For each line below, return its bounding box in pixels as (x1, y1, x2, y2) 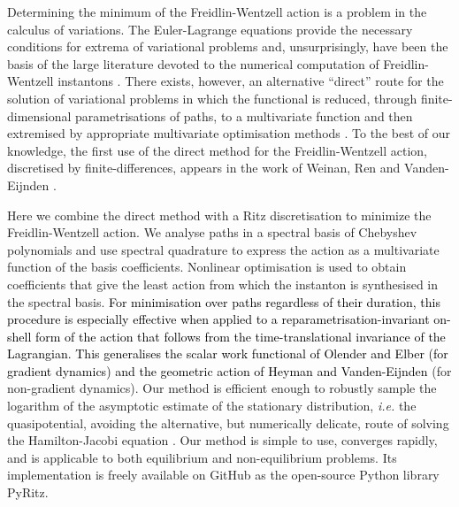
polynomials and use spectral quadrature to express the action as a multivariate (7, 240, 440, 258)
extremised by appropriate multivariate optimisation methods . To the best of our (7, 124, 451, 142)
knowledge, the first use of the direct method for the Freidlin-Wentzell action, (7, 141, 427, 159)
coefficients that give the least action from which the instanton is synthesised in (7, 274, 439, 293)
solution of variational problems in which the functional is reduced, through (7, 88, 417, 107)
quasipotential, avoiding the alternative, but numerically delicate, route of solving (7, 413, 449, 432)
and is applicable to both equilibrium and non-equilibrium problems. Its (7, 448, 397, 466)
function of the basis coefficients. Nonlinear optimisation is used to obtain (7, 257, 407, 276)
